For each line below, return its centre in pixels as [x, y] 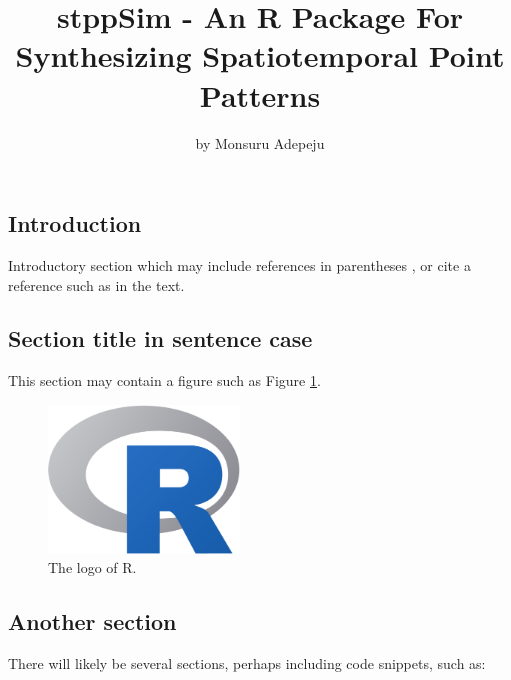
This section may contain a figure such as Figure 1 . [164, 380]
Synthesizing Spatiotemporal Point [260, 55]
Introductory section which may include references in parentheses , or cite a [239, 264]
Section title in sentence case [160, 338]
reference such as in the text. [96, 284]
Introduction [75, 223]
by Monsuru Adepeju [260, 142]
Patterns [260, 94]
